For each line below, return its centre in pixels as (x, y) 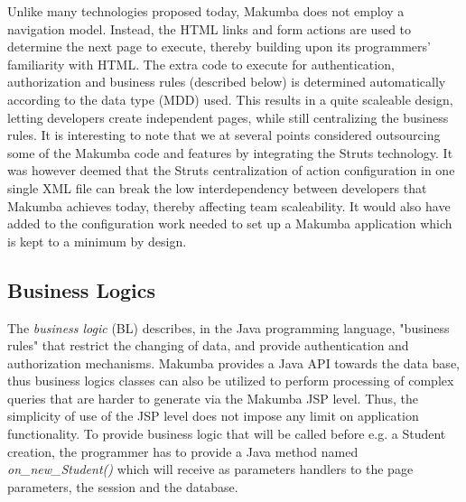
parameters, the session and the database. (123, 486)
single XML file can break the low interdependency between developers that (217, 187)
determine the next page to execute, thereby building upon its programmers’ (219, 46)
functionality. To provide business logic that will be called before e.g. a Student (227, 434)
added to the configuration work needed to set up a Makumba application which (230, 223)
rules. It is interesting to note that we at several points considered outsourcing (224, 135)
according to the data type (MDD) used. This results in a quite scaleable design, (230, 99)
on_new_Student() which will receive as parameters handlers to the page (210, 469)
